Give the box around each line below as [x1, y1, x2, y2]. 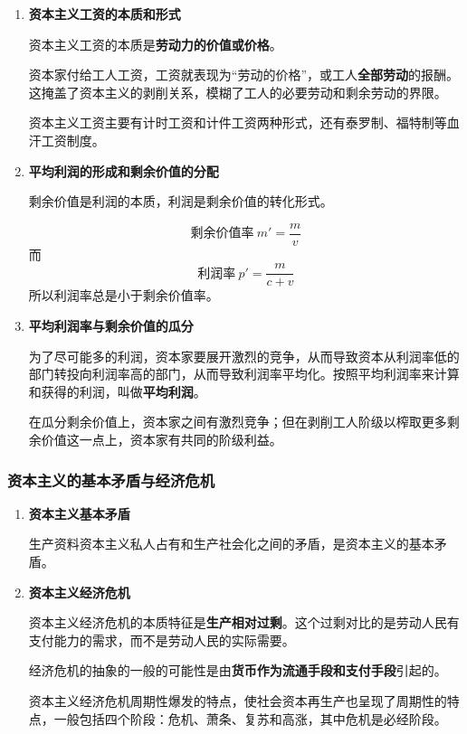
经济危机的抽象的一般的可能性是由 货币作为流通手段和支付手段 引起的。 [28, 661, 447, 680]
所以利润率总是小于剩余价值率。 [28, 286, 219, 305]
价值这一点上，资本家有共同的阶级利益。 [41, 430, 282, 449]
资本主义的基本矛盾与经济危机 [7, 468, 215, 491]
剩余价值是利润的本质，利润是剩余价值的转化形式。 [28, 192, 333, 211]
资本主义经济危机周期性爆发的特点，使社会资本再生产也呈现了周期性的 [28, 692, 447, 710]
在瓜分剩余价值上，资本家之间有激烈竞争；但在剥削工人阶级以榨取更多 [28, 412, 447, 431]
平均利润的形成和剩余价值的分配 [28, 161, 219, 180]
